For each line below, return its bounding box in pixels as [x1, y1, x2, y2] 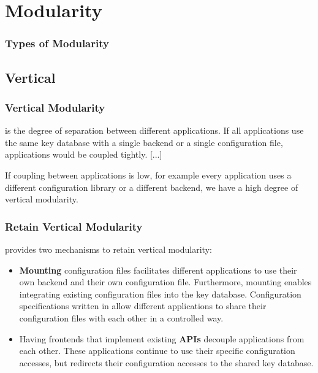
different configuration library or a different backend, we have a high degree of [5, 180, 298, 193]
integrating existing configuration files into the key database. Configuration [19, 287, 301, 300]
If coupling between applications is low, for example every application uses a [5, 169, 292, 181]
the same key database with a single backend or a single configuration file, [5, 136, 283, 148]
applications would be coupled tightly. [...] [5, 148, 162, 161]
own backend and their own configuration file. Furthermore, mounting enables [19, 275, 312, 288]
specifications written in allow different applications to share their [19, 299, 267, 312]
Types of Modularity [5, 36, 109, 51]
